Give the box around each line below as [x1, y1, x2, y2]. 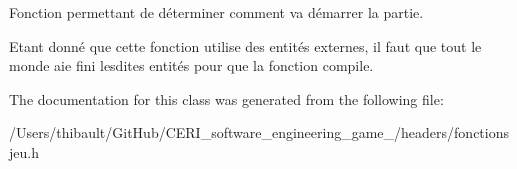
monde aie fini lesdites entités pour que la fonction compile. [9, 55, 374, 76]
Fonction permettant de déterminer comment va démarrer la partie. [9, 2, 424, 22]
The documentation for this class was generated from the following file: [9, 88, 444, 109]
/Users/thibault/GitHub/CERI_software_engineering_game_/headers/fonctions [9, 122, 510, 143]
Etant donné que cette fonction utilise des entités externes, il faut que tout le [9, 35, 482, 56]
